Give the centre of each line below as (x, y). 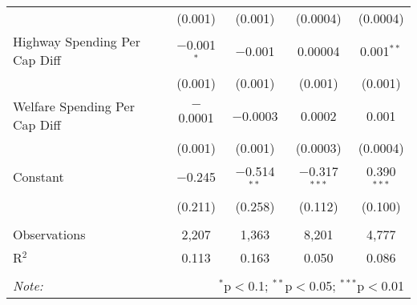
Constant (38, 177)
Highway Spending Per (77, 41)
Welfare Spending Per (74, 106)
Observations (49, 234)
